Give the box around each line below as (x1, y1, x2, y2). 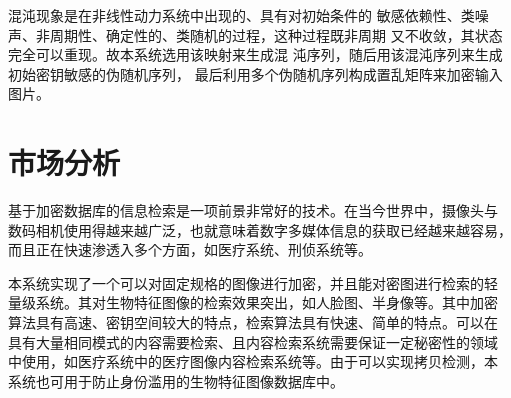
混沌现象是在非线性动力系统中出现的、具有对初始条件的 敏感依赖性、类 (8, 5, 475, 25)
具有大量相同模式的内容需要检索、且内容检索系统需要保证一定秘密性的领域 (8, 331, 498, 352)
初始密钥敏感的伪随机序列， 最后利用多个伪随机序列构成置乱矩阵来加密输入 (8, 63, 503, 84)
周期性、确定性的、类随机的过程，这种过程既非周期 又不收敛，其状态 (49, 24, 503, 45)
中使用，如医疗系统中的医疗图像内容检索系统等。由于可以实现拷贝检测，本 (8, 351, 498, 372)
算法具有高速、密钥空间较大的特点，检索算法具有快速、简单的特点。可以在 (8, 312, 498, 333)
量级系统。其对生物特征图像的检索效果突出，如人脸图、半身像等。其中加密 (8, 292, 498, 313)
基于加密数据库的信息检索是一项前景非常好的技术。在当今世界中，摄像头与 (8, 200, 498, 221)
